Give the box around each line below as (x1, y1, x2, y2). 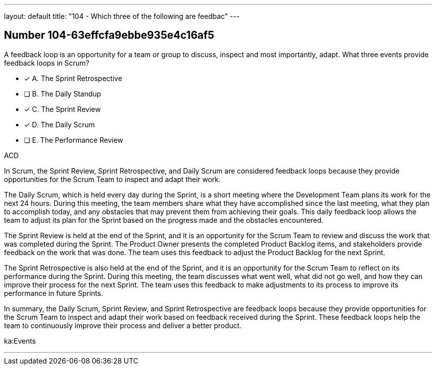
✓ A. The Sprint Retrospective (24, 74, 122, 83)
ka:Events (4, 336, 36, 345)
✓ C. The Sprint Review (24, 104, 101, 113)
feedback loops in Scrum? (4, 58, 90, 67)
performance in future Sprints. (4, 288, 103, 297)
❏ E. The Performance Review (24, 135, 123, 144)
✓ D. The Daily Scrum (24, 120, 95, 129)
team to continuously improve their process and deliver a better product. (4, 321, 242, 330)
